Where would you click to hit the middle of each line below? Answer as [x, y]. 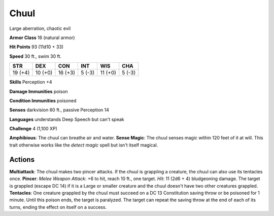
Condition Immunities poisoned [43, 100]
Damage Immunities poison [39, 91]
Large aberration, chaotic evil [40, 28]
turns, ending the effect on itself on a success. [58, 207]
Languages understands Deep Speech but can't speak [67, 119]
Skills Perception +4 [31, 82]
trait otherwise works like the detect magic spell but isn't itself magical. [84, 145]
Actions [22, 159]
